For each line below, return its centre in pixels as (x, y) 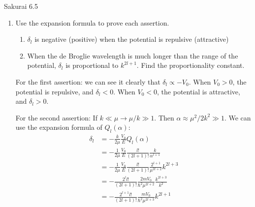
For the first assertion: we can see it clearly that (88, 81)
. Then (164, 117)
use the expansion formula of (59, 127)
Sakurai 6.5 (21, 6)
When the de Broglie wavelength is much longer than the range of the (133, 55)
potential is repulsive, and (54, 91)
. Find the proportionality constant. (191, 65)
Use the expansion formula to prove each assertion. (92, 22)
